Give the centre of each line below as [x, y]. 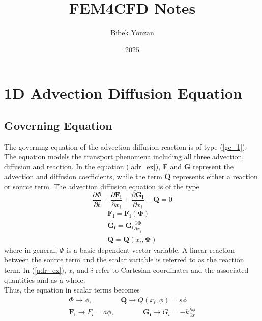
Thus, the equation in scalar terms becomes [72, 290]
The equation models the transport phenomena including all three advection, [124, 156]
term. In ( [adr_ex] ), [35, 269]
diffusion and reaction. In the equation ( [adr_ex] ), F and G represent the [119, 166]
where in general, [31, 250]
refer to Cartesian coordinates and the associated [172, 269]
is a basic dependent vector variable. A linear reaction [151, 250]
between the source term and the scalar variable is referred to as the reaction [124, 260]
